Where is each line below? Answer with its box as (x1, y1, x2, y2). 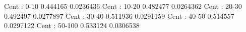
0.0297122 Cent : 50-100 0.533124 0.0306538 (4, 20, 140, 31)
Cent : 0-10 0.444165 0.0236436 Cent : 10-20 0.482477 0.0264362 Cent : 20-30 (4, 1, 242, 11)
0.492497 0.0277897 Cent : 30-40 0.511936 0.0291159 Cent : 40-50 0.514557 (4, 10, 234, 21)
